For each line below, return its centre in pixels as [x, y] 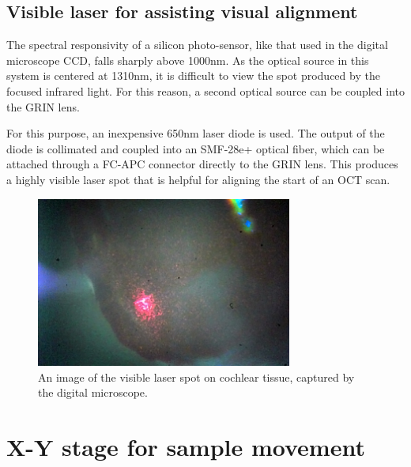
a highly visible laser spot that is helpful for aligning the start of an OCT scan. [198, 179]
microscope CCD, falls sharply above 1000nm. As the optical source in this [188, 60]
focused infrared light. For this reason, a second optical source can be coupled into [206, 90]
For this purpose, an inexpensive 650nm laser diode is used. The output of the [196, 133]
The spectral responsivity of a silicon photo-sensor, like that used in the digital [197, 45]
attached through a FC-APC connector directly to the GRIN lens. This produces [202, 164]
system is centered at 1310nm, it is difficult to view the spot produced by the [193, 75]
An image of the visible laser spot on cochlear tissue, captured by [196, 377]
